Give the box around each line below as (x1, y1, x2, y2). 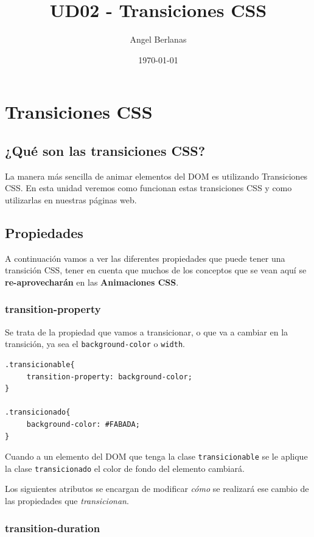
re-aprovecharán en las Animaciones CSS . (5, 275, 179, 288)
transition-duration (5, 520, 100, 535)
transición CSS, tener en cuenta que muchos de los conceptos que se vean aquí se (5, 264, 307, 276)
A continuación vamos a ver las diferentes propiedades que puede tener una (5, 251, 285, 264)
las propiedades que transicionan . (5, 494, 129, 507)
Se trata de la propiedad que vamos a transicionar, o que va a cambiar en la (5, 325, 288, 338)
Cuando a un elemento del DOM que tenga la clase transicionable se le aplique (5, 450, 308, 463)
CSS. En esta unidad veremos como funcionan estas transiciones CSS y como (5, 181, 292, 194)
